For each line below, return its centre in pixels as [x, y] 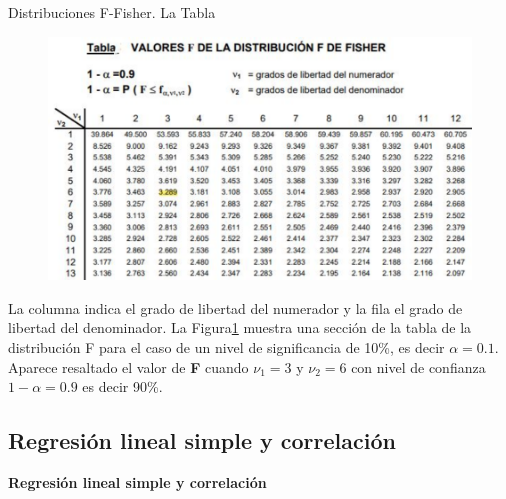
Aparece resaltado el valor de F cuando [128, 366]
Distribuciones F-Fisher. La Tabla [112, 12]
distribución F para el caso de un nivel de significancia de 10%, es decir [226, 346]
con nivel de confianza [418, 366]
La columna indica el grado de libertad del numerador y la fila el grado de [235, 307]
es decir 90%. [122, 386]
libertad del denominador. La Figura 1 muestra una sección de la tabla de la [240, 327]
